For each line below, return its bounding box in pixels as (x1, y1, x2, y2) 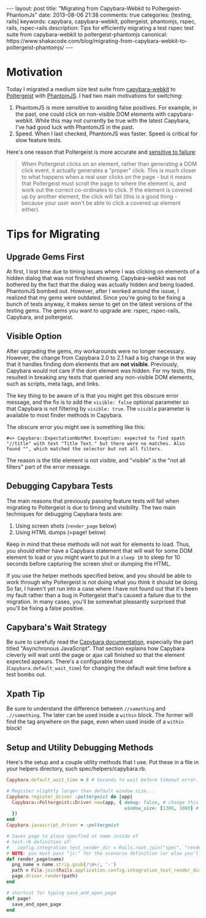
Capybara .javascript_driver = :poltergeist (6, 822, 120, 829)
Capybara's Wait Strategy (6, 622, 107, 632)
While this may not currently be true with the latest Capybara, (35, 116, 191, 124)
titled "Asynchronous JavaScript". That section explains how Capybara (6, 645, 185, 652)
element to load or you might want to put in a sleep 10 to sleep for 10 (6, 553, 181, 561)
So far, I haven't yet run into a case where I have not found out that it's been (6, 585, 198, 592)
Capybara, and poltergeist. (6, 313, 74, 321)
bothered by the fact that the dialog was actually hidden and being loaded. (6, 281, 195, 288)
